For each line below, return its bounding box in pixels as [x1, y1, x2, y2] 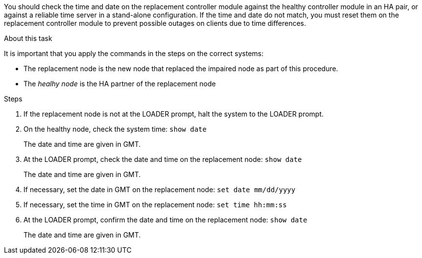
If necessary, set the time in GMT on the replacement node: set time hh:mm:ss [23, 200, 287, 209]
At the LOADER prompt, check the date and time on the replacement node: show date [23, 155, 302, 163]
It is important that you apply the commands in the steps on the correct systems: [4, 49, 264, 58]
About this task [4, 34, 52, 42]
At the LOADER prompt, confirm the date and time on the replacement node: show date [23, 216, 308, 224]
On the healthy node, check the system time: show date [23, 125, 207, 133]
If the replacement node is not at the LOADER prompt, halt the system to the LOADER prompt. [23, 110, 324, 118]
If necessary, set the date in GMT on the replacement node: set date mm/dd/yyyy [23, 185, 295, 194]
